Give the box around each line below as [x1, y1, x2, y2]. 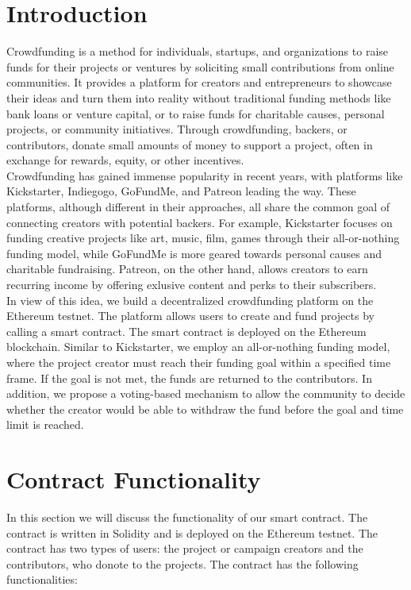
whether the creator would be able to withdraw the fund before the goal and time [6, 400, 404, 417]
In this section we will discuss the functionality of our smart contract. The [6, 509, 368, 526]
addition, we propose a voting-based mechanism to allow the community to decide [6, 385, 405, 402]
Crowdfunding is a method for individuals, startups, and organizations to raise [6, 43, 389, 60]
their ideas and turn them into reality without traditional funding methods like [6, 89, 391, 106]
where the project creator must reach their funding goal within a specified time [6, 354, 391, 370]
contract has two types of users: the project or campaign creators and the [6, 540, 363, 557]
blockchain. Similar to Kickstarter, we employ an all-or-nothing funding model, [6, 338, 390, 355]
